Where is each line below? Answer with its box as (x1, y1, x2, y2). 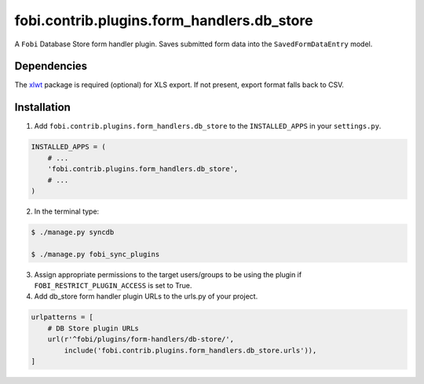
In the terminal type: (34, 207, 100, 216)
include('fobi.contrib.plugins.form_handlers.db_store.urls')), (64, 346, 317, 355)
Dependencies (14, 60, 88, 73)
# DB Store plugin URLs (47, 324, 139, 333)
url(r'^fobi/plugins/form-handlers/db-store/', (47, 335, 235, 344)
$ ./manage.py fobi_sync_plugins (31, 250, 160, 258)
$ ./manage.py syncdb (31, 228, 115, 236)
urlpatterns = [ (31, 313, 94, 322)
